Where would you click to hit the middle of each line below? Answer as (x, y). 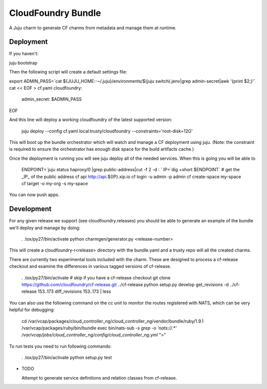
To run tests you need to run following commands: (60, 346)
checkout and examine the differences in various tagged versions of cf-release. (90, 266)
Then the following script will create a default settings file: (68, 72)
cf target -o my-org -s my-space (55, 183)
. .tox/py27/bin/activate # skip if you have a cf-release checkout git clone (96, 277)
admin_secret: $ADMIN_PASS (52, 99)
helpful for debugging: (32, 310)
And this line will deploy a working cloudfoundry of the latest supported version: (91, 120)
